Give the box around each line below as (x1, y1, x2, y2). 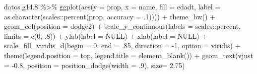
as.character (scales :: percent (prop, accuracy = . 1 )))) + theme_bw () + (4, 11, 215, 21)
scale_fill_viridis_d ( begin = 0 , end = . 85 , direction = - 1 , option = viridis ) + (4, 40, 241, 51)
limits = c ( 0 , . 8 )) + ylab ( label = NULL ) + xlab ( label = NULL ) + (4, 30, 207, 41)
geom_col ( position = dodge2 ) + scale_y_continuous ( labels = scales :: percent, (4, 21, 241, 31)
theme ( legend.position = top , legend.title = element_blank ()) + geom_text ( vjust (4, 50, 253, 60)
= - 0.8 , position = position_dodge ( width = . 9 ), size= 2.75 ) (4, 60, 185, 70)
